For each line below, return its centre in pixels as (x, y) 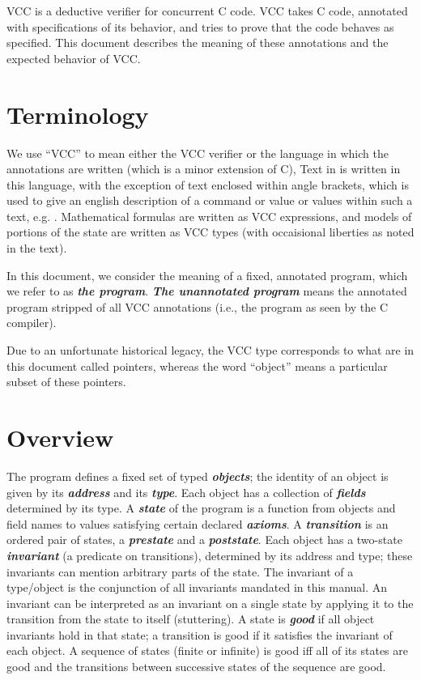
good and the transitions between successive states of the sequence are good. (196, 667)
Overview (60, 437)
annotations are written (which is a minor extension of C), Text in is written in (204, 169)
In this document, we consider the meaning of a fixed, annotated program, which (207, 275)
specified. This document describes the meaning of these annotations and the (198, 42)
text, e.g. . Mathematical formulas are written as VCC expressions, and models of (209, 216)
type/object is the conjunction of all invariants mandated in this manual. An (197, 587)
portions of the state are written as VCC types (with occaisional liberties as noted (210, 232)
